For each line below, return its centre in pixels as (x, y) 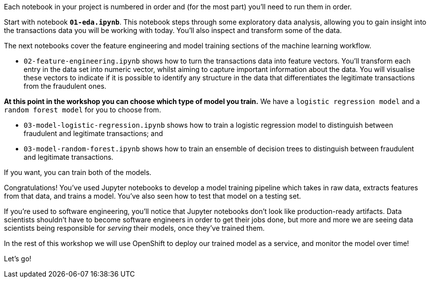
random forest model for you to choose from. (83, 110)
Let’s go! (18, 259)
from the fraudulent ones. (65, 86)
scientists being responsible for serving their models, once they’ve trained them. (134, 228)
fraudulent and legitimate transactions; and (93, 133)
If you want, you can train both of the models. (78, 172)
